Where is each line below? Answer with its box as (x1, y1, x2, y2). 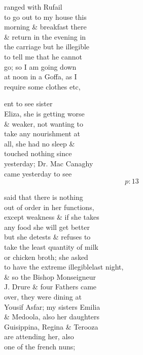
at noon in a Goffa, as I (4, 71, 77, 82)
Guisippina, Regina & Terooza (4, 321, 98, 332)
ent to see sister (4, 98, 53, 109)
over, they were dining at (4, 291, 82, 302)
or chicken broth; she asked (4, 251, 88, 262)
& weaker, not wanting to (4, 118, 83, 129)
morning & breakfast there (4, 21, 87, 32)
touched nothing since (4, 148, 72, 159)
